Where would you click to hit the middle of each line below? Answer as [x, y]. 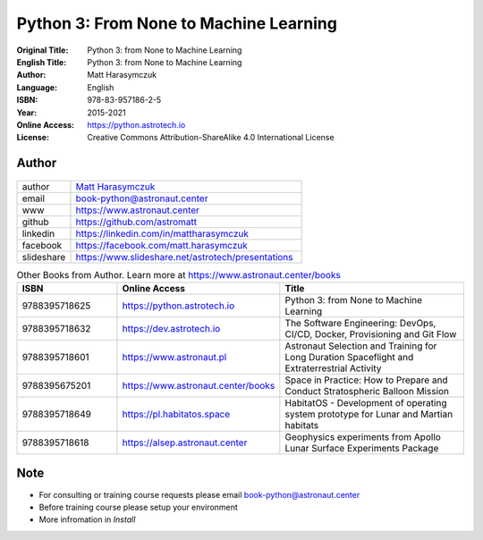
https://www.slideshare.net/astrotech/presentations [185, 257]
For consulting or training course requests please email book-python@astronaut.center [199, 494]
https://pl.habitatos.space [176, 414]
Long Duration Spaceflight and [349, 358]
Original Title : [42, 50]
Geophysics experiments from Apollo [363, 437]
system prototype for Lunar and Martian [369, 414]
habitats [302, 426]
